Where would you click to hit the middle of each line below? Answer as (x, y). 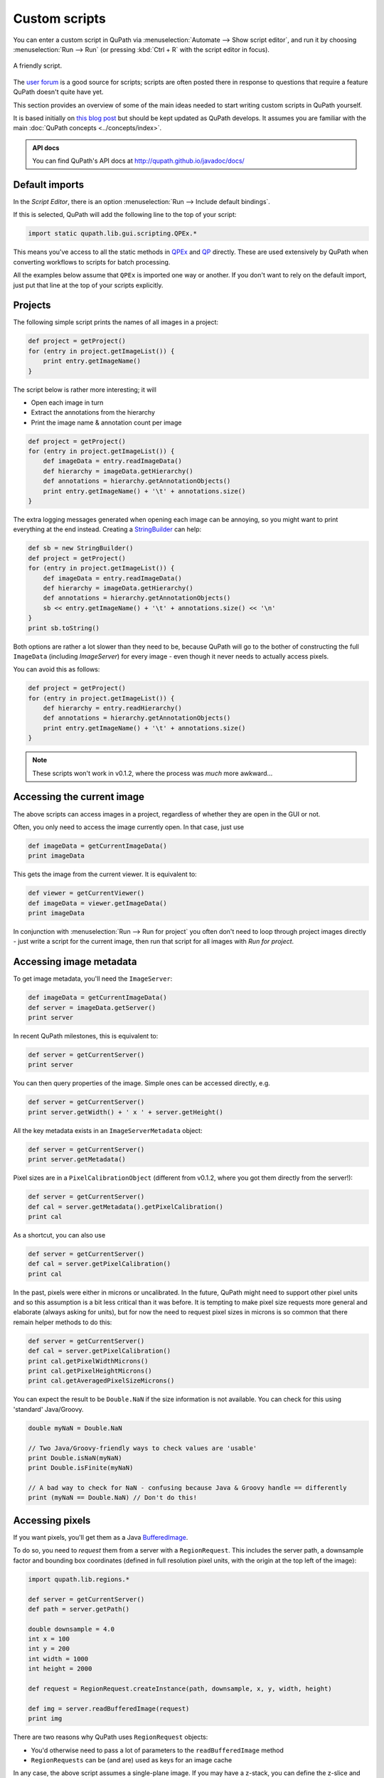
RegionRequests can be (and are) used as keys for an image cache (132, 1760)
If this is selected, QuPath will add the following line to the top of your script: (125, 215)
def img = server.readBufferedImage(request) (109, 1708)
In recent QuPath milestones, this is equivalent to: (86, 1036)
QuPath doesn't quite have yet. (58, 92)
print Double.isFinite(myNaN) (81, 1468)
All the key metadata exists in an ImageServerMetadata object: (108, 1130)
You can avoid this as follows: (57, 669)
